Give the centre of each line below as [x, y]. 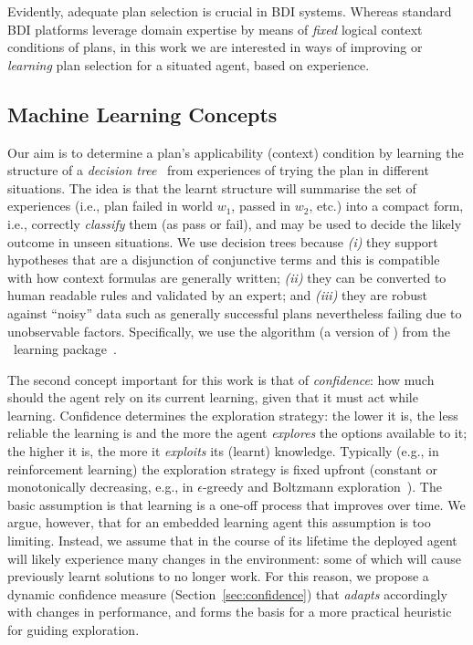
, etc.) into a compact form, [386, 206]
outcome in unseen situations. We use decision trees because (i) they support [223, 241]
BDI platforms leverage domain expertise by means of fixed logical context [215, 29]
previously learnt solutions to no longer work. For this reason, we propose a [218, 576]
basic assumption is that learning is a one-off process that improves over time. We [236, 504]
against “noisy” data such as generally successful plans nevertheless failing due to [235, 312]
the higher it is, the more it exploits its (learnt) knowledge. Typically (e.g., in [223, 451]
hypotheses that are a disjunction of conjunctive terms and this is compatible [224, 260]
